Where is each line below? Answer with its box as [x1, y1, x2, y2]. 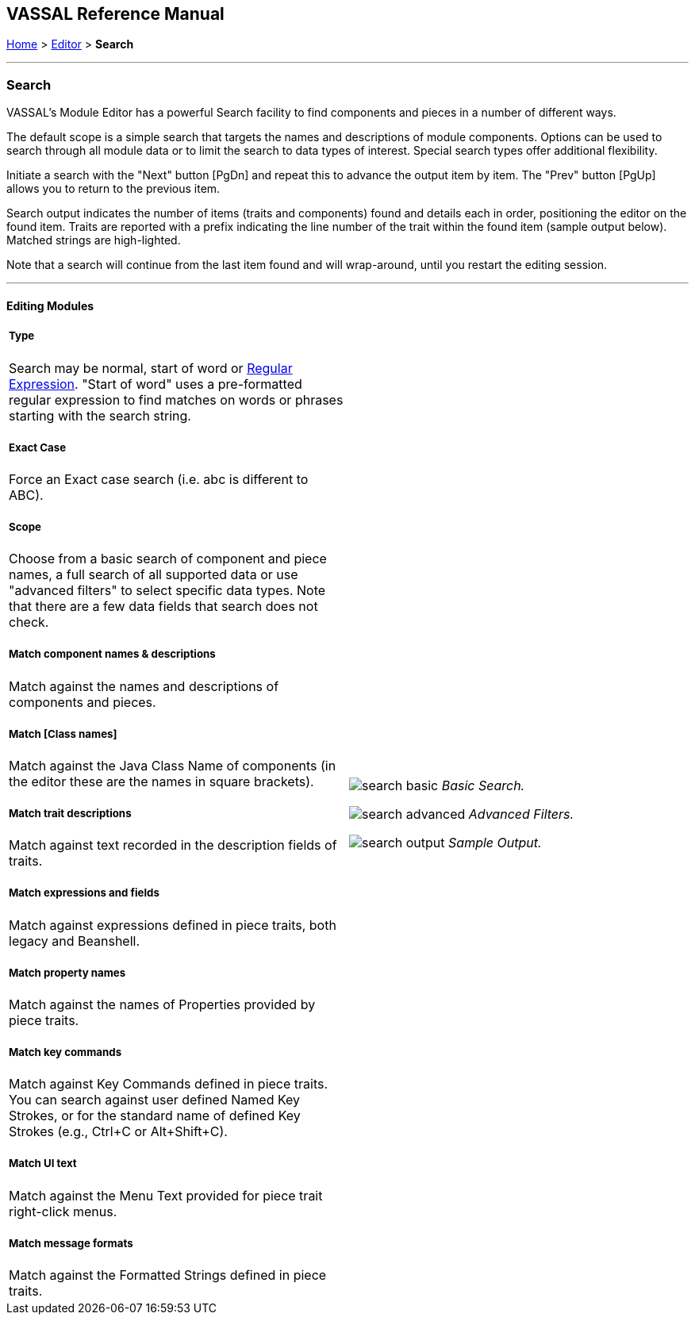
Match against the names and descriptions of [9, 678, 279, 694]
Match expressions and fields [9, 886, 159, 900]
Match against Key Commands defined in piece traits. [9, 1076, 328, 1093]
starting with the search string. [9, 407, 191, 424]
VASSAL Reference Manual [6, 4, 225, 24]
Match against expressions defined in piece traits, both [9, 916, 336, 933]
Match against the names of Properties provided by [9, 996, 316, 1012]
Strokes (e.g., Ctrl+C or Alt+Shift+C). [9, 1123, 228, 1140]
